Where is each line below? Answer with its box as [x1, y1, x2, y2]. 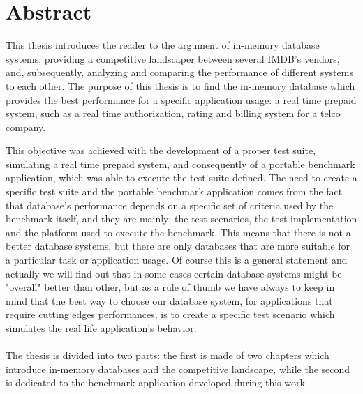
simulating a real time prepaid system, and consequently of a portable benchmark [6, 156, 355, 171]
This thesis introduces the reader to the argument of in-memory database [6, 38, 320, 52]
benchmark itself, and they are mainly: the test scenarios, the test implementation [6, 211, 357, 226]
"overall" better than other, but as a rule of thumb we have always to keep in [6, 280, 335, 294]
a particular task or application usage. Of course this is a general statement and [6, 252, 348, 267]
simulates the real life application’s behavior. [6, 321, 197, 335]
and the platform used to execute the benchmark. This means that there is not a [6, 225, 351, 239]
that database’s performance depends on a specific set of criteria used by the [6, 197, 334, 212]
